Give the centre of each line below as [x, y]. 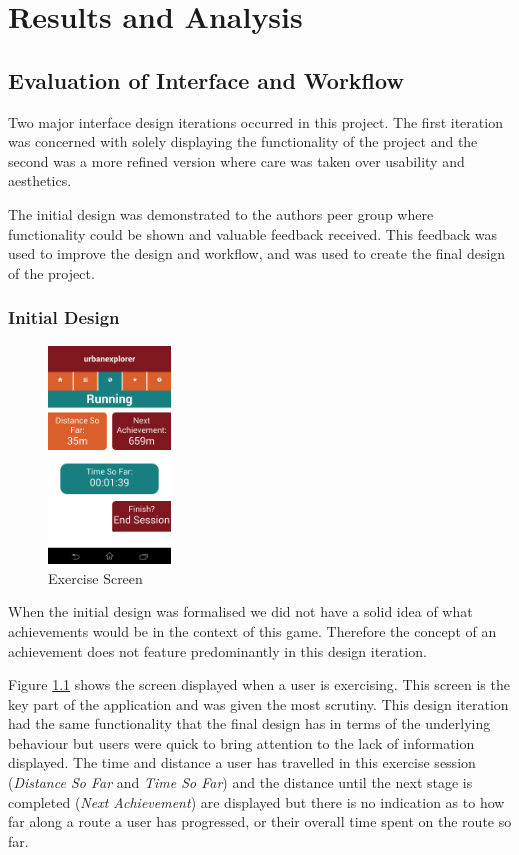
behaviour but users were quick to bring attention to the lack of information [241, 742]
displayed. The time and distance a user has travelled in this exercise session [242, 762]
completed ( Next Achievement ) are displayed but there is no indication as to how [256, 801]
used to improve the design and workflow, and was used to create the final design [257, 253]
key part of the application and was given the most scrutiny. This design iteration [258, 703]
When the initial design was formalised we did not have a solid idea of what [240, 611]
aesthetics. [40, 180]
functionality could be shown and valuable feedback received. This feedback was [253, 233]
